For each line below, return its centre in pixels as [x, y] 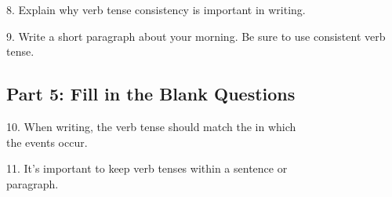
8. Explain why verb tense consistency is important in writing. [156, 9]
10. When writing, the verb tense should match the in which [151, 126]
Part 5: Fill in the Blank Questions [151, 94]
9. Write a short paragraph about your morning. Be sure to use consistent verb [196, 36]
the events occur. [47, 142]
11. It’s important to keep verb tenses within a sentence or [147, 168]
